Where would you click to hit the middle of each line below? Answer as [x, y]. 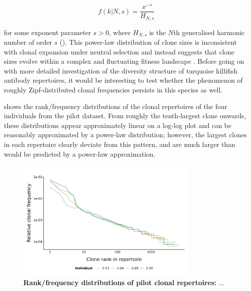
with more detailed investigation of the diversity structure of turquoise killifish [121, 70]
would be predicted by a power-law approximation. [80, 154]
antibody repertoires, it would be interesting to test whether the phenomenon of [123, 80]
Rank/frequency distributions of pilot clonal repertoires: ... [124, 282]
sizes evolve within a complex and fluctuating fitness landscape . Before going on [124, 61]
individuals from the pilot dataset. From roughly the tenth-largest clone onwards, [125, 116]
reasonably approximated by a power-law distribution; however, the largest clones [125, 135]
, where [120, 32]
